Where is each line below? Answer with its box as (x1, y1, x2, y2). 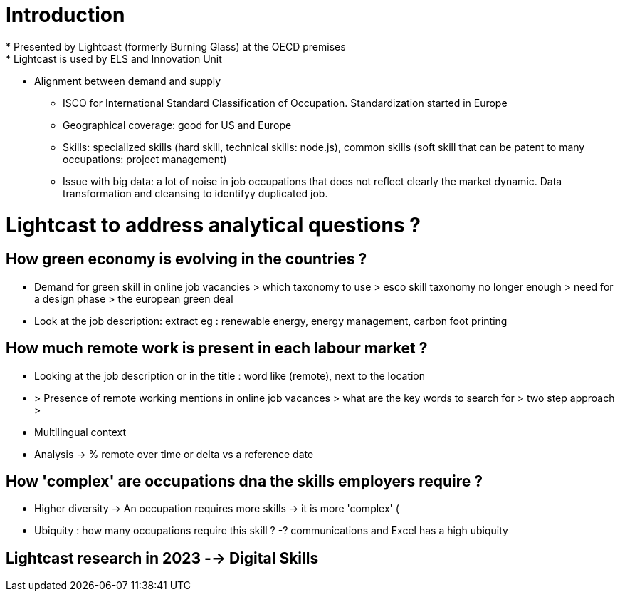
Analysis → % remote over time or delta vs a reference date (34, 447, 314, 460)
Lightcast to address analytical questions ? (6, 212, 421, 237)
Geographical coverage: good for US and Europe (63, 118, 292, 131)
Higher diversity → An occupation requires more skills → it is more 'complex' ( (34, 502, 399, 515)
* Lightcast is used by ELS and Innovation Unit (6, 52, 222, 65)
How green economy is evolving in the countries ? (6, 250, 367, 269)
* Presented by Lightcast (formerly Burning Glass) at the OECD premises (6, 40, 346, 53)
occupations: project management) (63, 152, 227, 165)
